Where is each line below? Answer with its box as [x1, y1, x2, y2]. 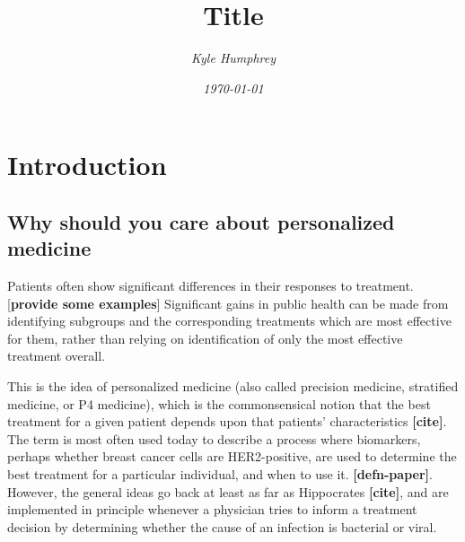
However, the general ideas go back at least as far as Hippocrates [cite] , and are [7, 482, 449, 501]
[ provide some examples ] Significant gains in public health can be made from [7, 293, 449, 312]
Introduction [7, 146, 167, 183]
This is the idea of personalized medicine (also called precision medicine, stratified [7, 377, 459, 396]
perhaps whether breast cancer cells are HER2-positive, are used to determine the [7, 447, 457, 466]
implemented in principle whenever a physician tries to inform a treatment [7, 500, 417, 519]
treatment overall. [7, 346, 105, 365]
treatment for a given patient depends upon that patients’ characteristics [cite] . [7, 412, 447, 431]
